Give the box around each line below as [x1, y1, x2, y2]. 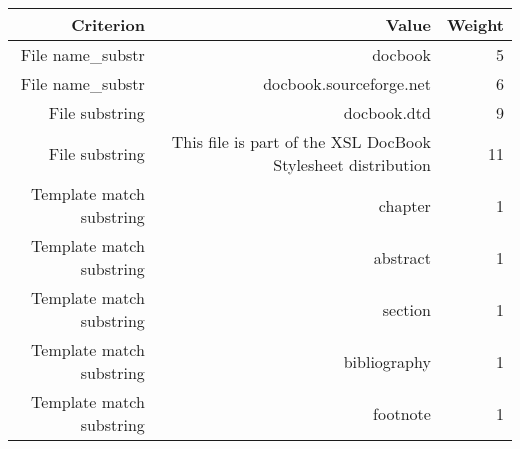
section [382, 297, 431, 321]
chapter [378, 193, 431, 217]
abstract [373, 245, 431, 269]
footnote [373, 401, 431, 425]
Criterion [71, 13, 145, 36]
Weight [446, 13, 504, 36]
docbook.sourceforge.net [263, 72, 431, 95]
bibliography [343, 349, 431, 373]
